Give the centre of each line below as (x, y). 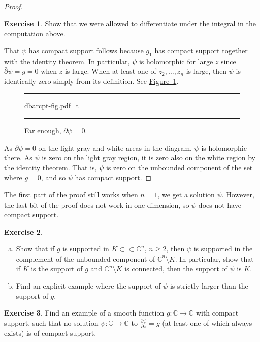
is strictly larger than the (209, 286)
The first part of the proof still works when (71, 194)
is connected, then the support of (176, 268)
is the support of (57, 268)
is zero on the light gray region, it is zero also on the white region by (149, 158)
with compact (217, 313)
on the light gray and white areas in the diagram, (115, 147)
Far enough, (43, 130)
